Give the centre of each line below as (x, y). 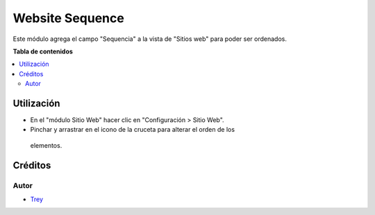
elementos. (46, 145)
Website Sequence (68, 18)
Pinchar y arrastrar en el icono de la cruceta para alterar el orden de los (133, 130)
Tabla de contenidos (43, 51)
